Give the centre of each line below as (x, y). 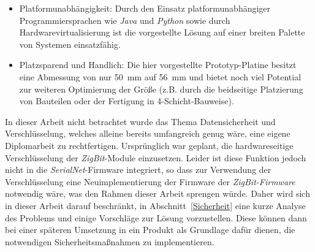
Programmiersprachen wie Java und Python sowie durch (125, 20)
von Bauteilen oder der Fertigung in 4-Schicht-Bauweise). (127, 101)
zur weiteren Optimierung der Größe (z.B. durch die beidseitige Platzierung (161, 89)
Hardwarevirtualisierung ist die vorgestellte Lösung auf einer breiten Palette (162, 32)
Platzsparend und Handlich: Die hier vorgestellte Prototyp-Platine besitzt (158, 65)
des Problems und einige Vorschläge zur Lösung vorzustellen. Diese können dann (156, 217)
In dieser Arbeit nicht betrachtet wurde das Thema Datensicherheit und (140, 121)
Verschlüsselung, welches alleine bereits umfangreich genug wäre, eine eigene (148, 133)
